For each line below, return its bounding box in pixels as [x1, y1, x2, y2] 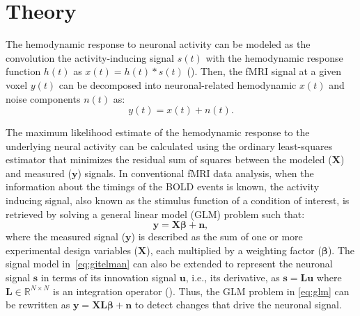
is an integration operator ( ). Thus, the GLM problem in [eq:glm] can [52, 283, 350, 298]
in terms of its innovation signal [40, 270, 177, 285]
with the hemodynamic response [205, 50, 343, 65]
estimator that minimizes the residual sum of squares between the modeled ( [6, 152, 332, 167]
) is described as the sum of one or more [131, 229, 303, 244]
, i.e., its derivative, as [185, 270, 280, 285]
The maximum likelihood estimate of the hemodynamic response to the [6, 125, 310, 140]
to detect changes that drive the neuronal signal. [134, 297, 342, 312]
